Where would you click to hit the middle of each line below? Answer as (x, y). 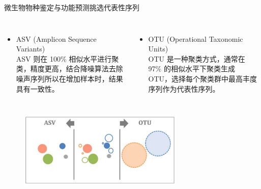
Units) (158, 49)
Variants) (31, 49)
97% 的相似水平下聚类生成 (192, 69)
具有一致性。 (37, 88)
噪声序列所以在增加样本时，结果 (69, 78)
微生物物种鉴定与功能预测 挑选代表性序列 (72, 7)
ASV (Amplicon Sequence (56, 38)
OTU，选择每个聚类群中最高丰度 (203, 78)
